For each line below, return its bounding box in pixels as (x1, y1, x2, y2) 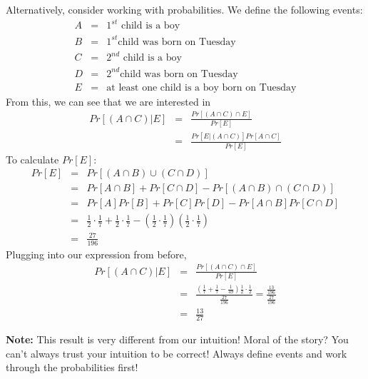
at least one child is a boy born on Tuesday (106, 82, 297, 93)
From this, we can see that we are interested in (6, 94, 211, 108)
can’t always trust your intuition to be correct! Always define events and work (6, 345, 347, 360)
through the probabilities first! (6, 360, 138, 375)
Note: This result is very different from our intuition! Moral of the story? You (6, 332, 349, 347)
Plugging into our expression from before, (6, 246, 187, 261)
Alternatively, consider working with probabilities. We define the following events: (6, 2, 363, 16)
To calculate (6, 151, 59, 166)
